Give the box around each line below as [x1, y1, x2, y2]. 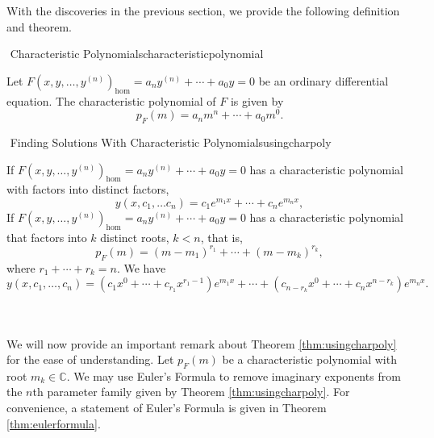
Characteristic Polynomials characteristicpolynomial [10, 45, 264, 62]
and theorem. [6, 18, 72, 35]
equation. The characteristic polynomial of [6, 92, 216, 109]
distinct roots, [100, 228, 169, 245]
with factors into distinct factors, [6, 181, 169, 198]
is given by [230, 92, 284, 109]
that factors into [6, 228, 87, 245]
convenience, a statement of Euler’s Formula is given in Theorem [6, 399, 327, 416]
